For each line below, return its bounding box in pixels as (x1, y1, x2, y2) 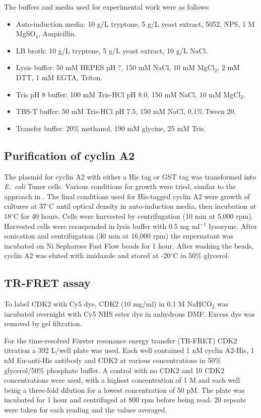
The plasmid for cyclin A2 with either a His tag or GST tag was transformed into (4, 171, 256, 182)
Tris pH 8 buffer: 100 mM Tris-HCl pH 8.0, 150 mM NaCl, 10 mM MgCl (16, 89, 241, 99)
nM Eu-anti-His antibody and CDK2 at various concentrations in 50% (4, 355, 221, 366)
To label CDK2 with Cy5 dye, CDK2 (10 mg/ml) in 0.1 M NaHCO (4, 298, 212, 309)
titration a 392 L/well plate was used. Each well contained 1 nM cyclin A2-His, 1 (4, 345, 254, 355)
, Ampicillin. (38, 28, 77, 39)
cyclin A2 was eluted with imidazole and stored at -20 (4, 250, 171, 261)
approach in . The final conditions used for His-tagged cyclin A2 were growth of (4, 191, 250, 201)
